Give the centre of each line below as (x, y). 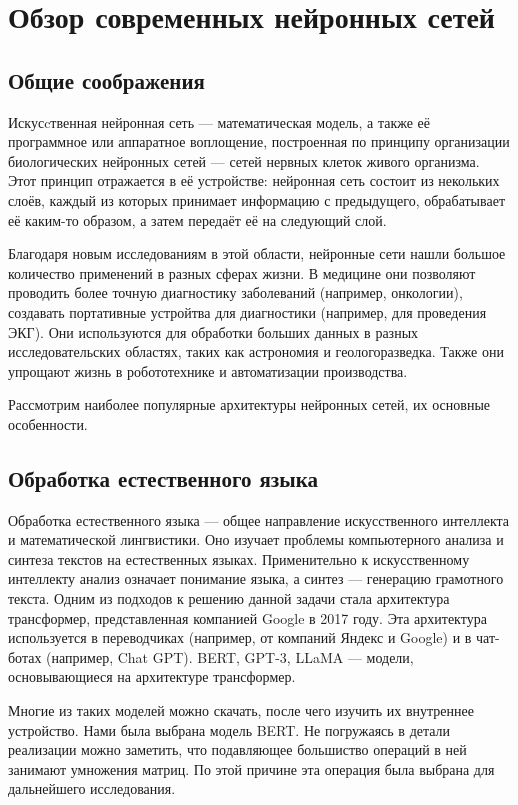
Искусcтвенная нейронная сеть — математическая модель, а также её (219, 121)
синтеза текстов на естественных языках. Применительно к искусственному (239, 558)
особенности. (48, 423)
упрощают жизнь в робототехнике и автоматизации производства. (208, 370)
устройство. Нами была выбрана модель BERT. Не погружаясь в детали (229, 729)
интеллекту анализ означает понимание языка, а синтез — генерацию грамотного (256, 578)
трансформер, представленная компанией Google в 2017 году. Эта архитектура (247, 617)
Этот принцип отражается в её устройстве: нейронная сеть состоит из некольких (254, 180)
